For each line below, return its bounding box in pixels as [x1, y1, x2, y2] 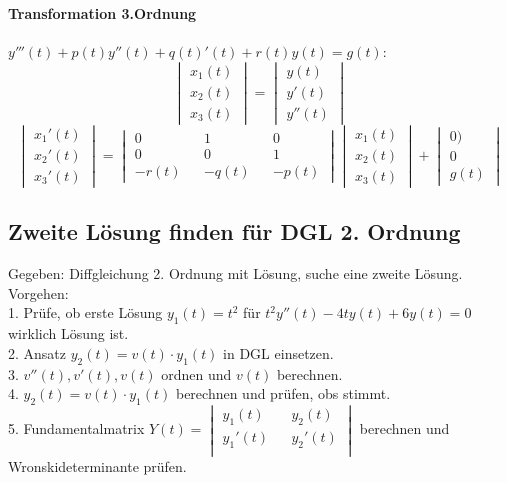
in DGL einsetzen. [223, 342, 334, 363]
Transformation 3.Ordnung [8, 2, 197, 23]
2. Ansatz [8, 342, 67, 363]
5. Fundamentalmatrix [8, 418, 145, 439]
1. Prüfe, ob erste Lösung [8, 302, 163, 323]
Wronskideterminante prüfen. [8, 455, 187, 476]
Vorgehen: [8, 282, 69, 303]
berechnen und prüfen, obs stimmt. [175, 383, 391, 404]
